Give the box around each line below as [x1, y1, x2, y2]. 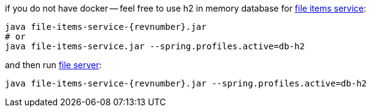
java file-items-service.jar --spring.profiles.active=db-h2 [5, 41, 305, 51]
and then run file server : [5, 60, 102, 70]
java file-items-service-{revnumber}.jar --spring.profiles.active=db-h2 [5, 79, 367, 88]
